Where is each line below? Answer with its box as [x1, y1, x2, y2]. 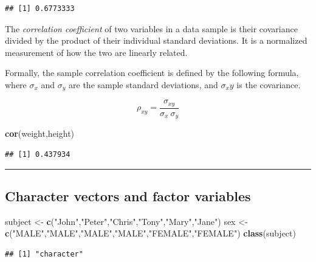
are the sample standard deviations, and [69, 78, 218, 91]
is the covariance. [236, 78, 301, 91]
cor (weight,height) [5, 127, 75, 140]
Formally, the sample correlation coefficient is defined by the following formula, [5, 66, 299, 79]
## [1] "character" [5, 249, 83, 258]
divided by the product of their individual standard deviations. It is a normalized [5, 34, 307, 47]
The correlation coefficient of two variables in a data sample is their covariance [5, 22, 298, 35]
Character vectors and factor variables [5, 186, 251, 205]
